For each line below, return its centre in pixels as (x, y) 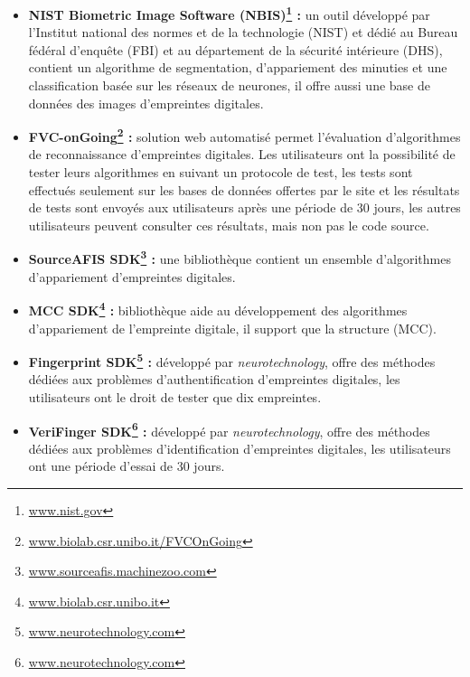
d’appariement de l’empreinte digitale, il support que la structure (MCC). (232, 328)
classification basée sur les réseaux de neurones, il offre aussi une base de (229, 85)
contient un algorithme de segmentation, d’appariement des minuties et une (238, 67)
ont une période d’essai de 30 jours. (127, 466)
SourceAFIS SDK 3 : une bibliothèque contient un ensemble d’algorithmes (240, 258)
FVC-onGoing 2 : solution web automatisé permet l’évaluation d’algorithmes (244, 135)
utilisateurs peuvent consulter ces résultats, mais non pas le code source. (229, 225)
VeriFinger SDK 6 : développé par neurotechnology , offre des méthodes (229, 429)
